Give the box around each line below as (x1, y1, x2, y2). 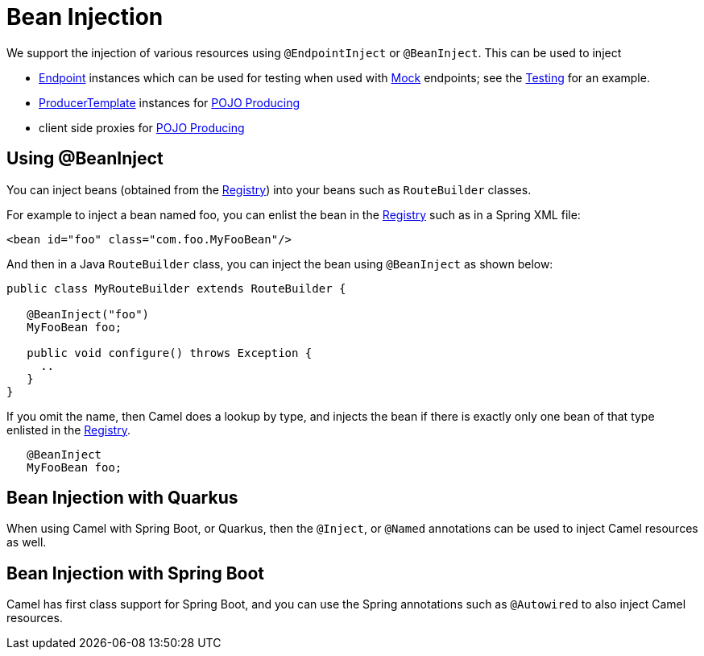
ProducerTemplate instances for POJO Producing (39, 95, 300, 110)
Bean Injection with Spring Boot (6, 563, 264, 583)
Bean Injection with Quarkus (6, 488, 238, 509)
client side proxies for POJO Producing (39, 120, 245, 135)
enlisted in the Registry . (6, 422, 130, 437)
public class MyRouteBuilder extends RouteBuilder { (6, 281, 346, 295)
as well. (6, 535, 47, 550)
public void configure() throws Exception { (27, 346, 313, 359)
